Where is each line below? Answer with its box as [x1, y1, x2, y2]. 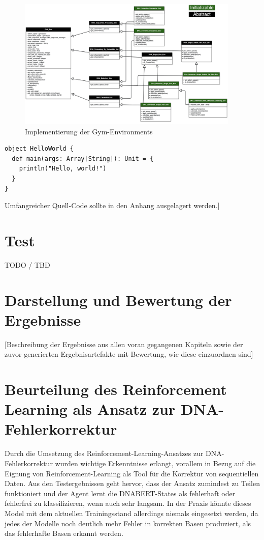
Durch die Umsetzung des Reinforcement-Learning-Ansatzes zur [5, 448, 204, 459]
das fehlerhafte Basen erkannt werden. [5, 528, 123, 538]
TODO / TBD [5, 259, 50, 270]
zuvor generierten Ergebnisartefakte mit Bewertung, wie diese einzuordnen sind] [5, 349, 253, 359]
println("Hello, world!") [19, 165, 107, 173]
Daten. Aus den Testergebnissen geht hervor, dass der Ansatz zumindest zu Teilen [5, 478, 260, 489]
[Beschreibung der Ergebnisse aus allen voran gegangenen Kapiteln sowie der [5, 338, 243, 349]
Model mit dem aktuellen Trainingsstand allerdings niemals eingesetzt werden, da [5, 507, 258, 518]
